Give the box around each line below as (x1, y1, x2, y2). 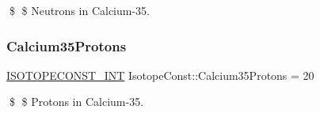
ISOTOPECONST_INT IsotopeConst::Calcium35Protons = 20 (6, 66, 314, 83)
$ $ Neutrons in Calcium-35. (9, 2, 150, 18)
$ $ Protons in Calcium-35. (9, 93, 144, 110)
